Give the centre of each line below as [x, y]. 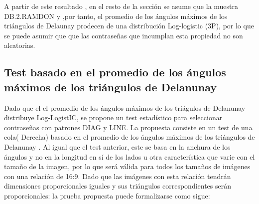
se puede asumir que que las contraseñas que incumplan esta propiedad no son [124, 35]
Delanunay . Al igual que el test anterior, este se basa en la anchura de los [117, 146]
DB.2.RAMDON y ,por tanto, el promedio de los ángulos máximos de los [116, 16]
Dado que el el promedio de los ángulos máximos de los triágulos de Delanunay [125, 107]
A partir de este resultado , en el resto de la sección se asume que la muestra [121, 6]
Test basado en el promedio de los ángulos [115, 72]
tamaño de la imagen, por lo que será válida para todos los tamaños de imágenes [127, 166]
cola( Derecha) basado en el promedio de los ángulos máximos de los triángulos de [129, 137]
